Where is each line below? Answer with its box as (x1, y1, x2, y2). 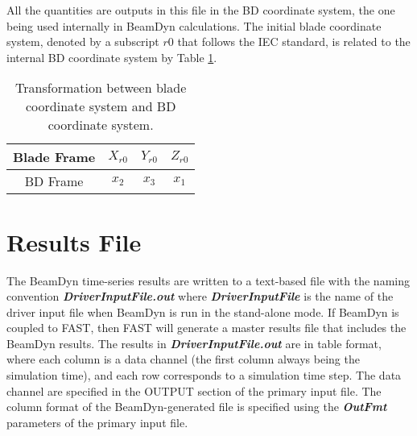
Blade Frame (13, 147, 96, 167)
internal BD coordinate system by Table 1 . (6, 48, 217, 65)
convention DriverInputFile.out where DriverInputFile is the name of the (6, 288, 394, 305)
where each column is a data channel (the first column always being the (6, 351, 360, 367)
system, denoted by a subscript (6, 33, 159, 50)
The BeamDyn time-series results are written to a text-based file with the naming (6, 272, 410, 289)
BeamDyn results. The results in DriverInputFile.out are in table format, (6, 334, 382, 351)
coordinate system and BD (25, 97, 176, 116)
